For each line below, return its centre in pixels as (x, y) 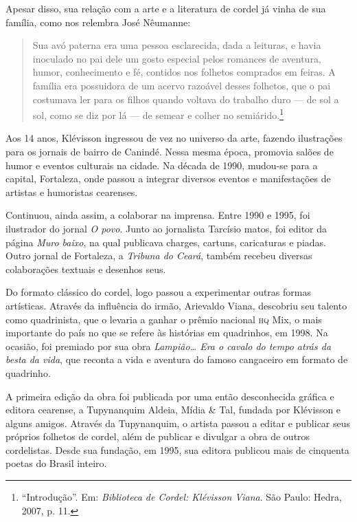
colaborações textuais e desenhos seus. (86, 269)
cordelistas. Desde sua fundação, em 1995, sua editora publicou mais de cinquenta (177, 449)
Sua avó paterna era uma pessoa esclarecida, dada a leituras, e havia (177, 45)
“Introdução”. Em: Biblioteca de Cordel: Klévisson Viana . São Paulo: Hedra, (182, 497)
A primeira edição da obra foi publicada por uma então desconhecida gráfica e (170, 396)
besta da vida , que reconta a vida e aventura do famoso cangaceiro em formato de (177, 359)
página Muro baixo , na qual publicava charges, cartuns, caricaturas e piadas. (166, 242)
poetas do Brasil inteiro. (56, 463)
